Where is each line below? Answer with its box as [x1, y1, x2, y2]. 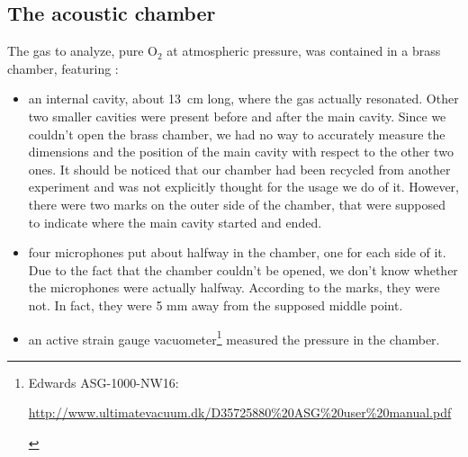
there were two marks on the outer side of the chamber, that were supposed [28, 194, 446, 213]
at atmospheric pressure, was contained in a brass [166, 41, 441, 60]
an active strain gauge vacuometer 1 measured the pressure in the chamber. [28, 327, 440, 348]
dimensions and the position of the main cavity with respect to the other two [28, 142, 454, 161]
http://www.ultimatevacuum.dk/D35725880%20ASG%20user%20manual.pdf [28, 403, 452, 422]
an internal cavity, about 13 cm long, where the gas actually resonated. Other [28, 89, 459, 108]
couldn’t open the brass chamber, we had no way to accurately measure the [28, 124, 445, 143]
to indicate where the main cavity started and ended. [28, 212, 322, 231]
